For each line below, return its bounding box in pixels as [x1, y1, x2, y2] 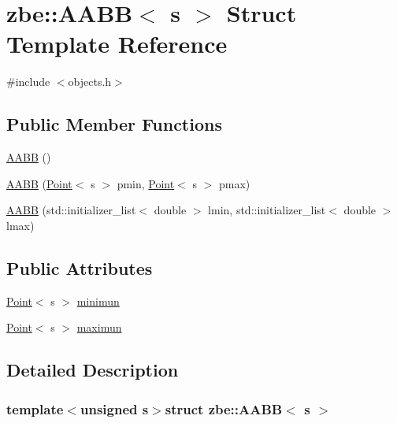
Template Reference [6, 28, 228, 60]
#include [6, 73, 50, 90]
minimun [76, 292, 120, 309]
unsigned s [80, 399, 149, 418]
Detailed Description [6, 358, 179, 382]
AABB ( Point [6, 175, 72, 191]
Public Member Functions [6, 112, 222, 136]
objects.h [68, 73, 112, 90]
